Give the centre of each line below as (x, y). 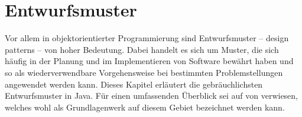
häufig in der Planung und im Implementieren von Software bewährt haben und (149, 61)
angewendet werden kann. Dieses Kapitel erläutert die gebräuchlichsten (134, 84)
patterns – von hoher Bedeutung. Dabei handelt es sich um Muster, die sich (142, 49)
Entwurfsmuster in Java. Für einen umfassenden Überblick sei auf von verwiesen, (152, 96)
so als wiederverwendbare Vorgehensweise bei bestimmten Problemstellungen (144, 72)
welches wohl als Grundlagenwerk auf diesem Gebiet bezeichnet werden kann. (145, 107)
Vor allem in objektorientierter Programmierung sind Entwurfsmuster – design (147, 38)
